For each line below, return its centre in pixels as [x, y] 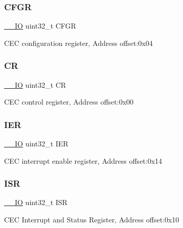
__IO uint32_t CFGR [40, 26]
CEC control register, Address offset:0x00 [69, 102]
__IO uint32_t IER [36, 144]
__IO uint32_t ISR [36, 202]
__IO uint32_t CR [35, 84]
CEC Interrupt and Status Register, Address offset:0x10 [92, 220]
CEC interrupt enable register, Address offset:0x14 [83, 160]
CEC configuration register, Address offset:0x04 [78, 43]
